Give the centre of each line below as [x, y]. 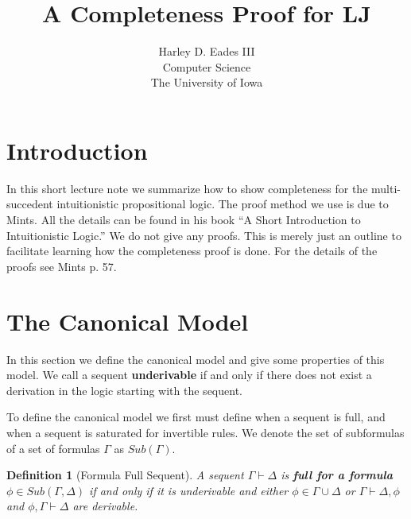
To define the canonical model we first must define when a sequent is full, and [196, 417]
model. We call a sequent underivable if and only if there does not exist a [189, 375]
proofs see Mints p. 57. [62, 266]
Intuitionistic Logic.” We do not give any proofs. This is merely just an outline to [204, 235]
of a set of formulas [53, 448]
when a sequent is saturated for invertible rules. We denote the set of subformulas [205, 432]
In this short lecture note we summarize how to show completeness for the [187, 188]
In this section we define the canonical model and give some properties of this [196, 359]
